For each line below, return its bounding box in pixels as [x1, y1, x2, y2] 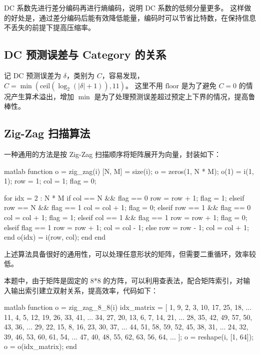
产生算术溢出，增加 [10, 91, 74, 101]
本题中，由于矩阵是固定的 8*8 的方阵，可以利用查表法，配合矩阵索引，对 [4, 275, 243, 285]
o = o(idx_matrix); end [4, 341, 77, 351]
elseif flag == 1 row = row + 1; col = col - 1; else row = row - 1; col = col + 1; [4, 222, 249, 232]
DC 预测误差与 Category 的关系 [4, 47, 166, 62]
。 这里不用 [125, 80, 163, 90]
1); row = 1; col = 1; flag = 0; [4, 175, 96, 186]
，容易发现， [101, 70, 144, 80]
